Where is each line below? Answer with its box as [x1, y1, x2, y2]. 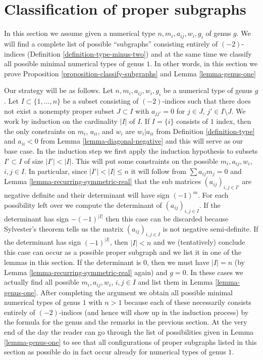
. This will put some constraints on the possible [71, 155, 219, 166]
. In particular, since [24, 165, 87, 176]
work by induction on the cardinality [4, 116, 118, 126]
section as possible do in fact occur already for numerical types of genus [4, 346, 226, 357]
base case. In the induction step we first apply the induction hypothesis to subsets [4, 145, 258, 156]
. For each [198, 190, 229, 200]
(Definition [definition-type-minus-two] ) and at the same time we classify [27, 48, 252, 59]
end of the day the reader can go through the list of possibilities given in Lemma [4, 327, 254, 337]
